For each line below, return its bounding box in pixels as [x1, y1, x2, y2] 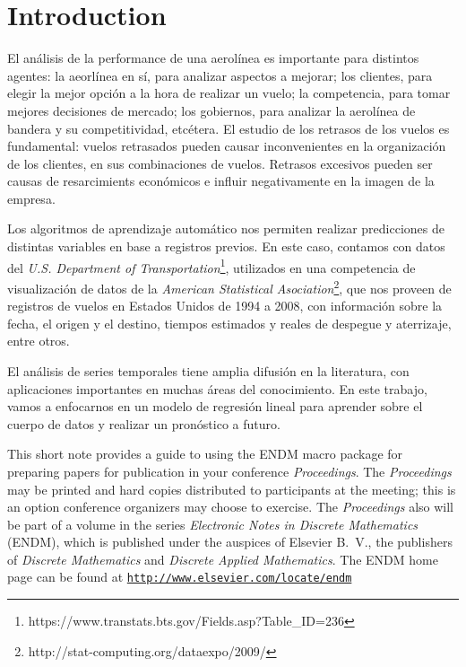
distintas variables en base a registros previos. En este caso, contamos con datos [7, 237, 445, 256]
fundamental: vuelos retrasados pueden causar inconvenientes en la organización [7, 136, 446, 155]
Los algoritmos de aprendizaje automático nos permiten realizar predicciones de [7, 219, 444, 238]
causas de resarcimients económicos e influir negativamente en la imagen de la [7, 171, 435, 190]
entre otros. [7, 331, 70, 350]
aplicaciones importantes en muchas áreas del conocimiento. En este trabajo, [7, 379, 427, 398]
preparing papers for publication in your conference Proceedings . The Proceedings [7, 461, 452, 480]
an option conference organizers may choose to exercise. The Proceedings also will [7, 497, 453, 516]
